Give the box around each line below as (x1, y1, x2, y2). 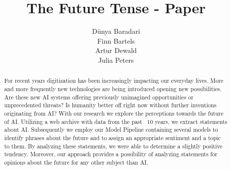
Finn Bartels (97, 35, 135, 46)
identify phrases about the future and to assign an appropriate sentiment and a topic (4, 133, 221, 142)
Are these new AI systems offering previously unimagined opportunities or (4, 93, 194, 101)
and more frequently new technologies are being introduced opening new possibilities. (4, 84, 222, 93)
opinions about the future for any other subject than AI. (4, 158, 148, 166)
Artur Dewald (95, 45, 137, 55)
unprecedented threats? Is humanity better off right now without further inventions (4, 101, 217, 109)
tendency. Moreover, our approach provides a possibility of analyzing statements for (4, 150, 218, 158)
